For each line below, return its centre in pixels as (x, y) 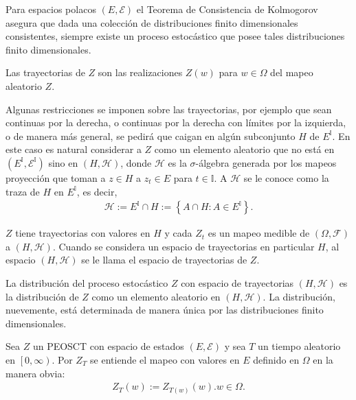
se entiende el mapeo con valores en (165, 359)
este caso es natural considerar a (74, 149)
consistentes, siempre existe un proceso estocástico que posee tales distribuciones (175, 36)
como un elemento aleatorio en (156, 296)
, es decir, (97, 191)
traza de (23, 191)
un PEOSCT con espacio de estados (108, 346)
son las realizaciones (140, 72)
